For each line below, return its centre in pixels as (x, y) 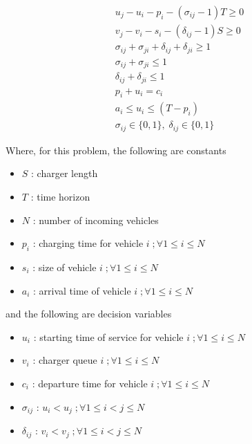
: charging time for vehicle (88, 243)
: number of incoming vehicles (96, 220)
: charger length (65, 173)
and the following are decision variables (89, 314)
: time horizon (60, 197)
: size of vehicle (65, 267)
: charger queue (65, 360)
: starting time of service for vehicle (108, 336)
